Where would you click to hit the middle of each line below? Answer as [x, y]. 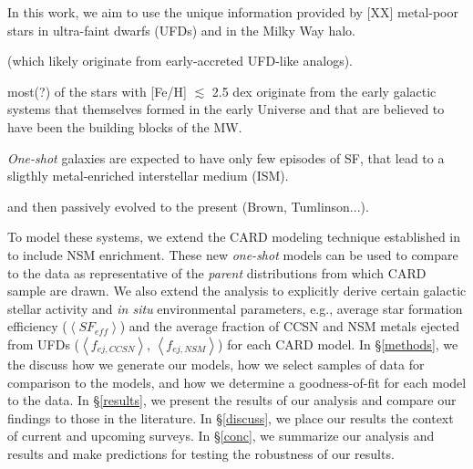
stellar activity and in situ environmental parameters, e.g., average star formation [235, 308]
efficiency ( [37, 326]
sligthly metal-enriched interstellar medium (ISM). [148, 176]
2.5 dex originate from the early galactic [324, 91]
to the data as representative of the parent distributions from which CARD [217, 272]
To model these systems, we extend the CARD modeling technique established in [234, 237]
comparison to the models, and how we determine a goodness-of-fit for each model [237, 382]
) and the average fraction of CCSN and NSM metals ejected [290, 326]
